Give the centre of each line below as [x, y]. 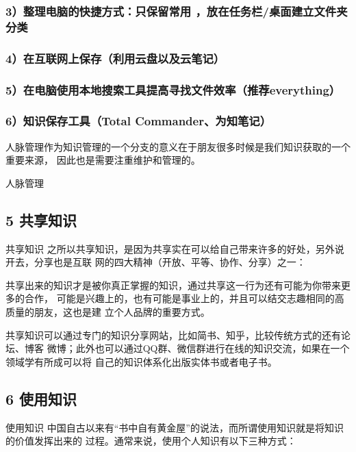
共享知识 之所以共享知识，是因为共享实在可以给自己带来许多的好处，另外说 [175, 248]
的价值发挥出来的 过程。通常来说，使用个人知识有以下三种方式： [151, 441]
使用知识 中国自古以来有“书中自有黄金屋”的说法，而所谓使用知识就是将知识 [175, 427]
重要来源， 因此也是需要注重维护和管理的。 [103, 160]
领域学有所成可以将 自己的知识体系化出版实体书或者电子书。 [141, 361]
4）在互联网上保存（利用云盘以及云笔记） [115, 58]
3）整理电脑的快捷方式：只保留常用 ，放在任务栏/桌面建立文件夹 [177, 11]
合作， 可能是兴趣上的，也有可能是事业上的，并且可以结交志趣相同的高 [184, 298]
